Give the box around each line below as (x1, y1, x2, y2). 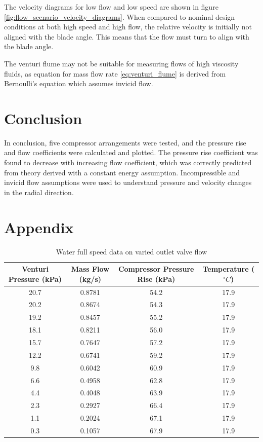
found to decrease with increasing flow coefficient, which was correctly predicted (4, 157, 252, 168)
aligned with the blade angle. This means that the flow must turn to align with (4, 31, 249, 42)
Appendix (4, 216, 74, 237)
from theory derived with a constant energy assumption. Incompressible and (4, 167, 240, 177)
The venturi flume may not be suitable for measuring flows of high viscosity (4, 58, 239, 68)
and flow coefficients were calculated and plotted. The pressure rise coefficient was (4, 147, 258, 158)
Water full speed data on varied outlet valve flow (56, 246, 207, 256)
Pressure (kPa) (8, 273, 62, 284)
